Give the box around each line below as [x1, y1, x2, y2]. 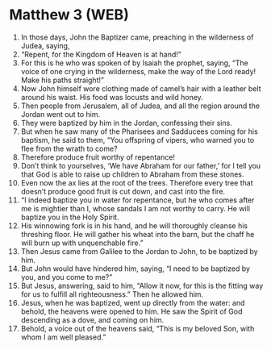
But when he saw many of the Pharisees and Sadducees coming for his [20, 127, 259, 136]
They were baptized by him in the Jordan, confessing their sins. [20, 118, 232, 127]
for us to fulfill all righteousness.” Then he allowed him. [20, 289, 204, 299]
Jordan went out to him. [20, 109, 100, 119]
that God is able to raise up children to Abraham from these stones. [20, 169, 244, 179]
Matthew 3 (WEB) [9, 6, 130, 24]
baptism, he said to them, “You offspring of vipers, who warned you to [20, 135, 255, 144]
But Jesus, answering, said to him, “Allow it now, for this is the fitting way [20, 281, 264, 290]
